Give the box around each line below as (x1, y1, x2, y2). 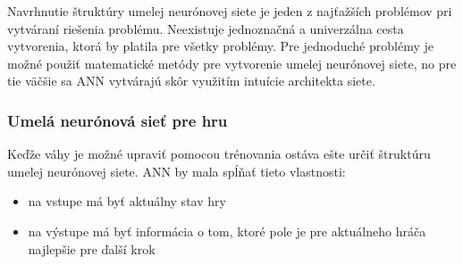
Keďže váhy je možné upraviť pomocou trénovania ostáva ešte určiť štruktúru (7, 144, 431, 163)
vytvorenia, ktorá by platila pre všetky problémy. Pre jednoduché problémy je (7, 37, 434, 55)
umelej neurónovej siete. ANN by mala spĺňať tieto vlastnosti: (7, 161, 346, 180)
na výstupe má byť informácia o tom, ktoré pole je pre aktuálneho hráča (28, 221, 426, 240)
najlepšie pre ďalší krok (28, 239, 156, 258)
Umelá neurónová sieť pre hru (7, 109, 228, 131)
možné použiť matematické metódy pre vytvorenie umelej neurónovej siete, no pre (7, 54, 457, 72)
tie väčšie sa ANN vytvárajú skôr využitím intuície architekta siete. (7, 71, 375, 90)
